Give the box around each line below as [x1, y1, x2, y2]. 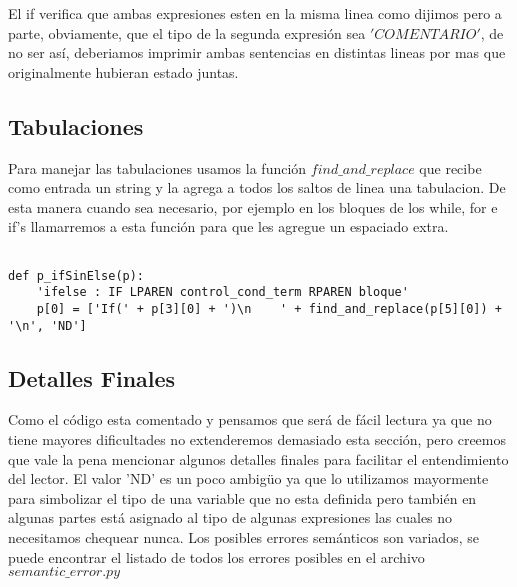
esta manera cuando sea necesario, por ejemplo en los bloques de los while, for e [8, 196, 498, 217]
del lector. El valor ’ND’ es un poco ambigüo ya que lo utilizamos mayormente [8, 468, 489, 489]
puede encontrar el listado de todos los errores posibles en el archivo [8, 546, 425, 567]
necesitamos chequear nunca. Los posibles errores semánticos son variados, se [8, 527, 479, 547]
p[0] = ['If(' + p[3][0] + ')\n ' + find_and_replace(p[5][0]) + [36, 301, 502, 316]
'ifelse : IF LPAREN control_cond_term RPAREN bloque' [36, 285, 409, 300]
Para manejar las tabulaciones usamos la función [8, 157, 307, 178]
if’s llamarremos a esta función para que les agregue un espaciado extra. [8, 216, 449, 237]
